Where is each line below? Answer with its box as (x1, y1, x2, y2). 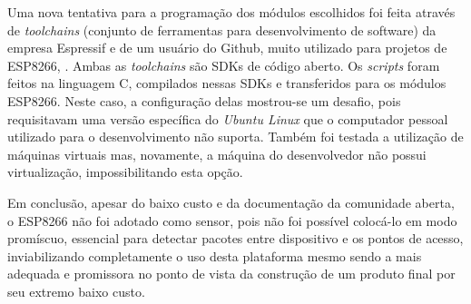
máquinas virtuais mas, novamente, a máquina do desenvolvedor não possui (7, 144, 427, 163)
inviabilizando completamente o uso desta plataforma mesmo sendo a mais (7, 246, 422, 265)
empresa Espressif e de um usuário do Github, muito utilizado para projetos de (7, 38, 447, 57)
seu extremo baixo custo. (7, 281, 145, 300)
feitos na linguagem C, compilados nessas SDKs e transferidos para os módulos (7, 74, 446, 93)
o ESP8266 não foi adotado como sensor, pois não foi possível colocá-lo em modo (7, 211, 457, 230)
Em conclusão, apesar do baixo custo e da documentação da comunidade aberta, (7, 192, 455, 211)
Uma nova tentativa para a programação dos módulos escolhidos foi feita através (7, 3, 456, 21)
